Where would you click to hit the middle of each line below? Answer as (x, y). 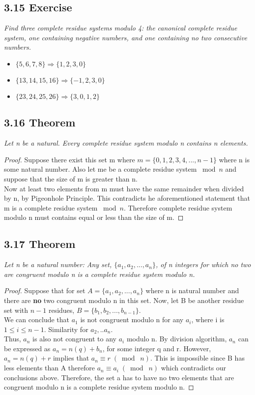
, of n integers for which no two (203, 264)
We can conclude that (37, 319)
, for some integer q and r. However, (157, 348)
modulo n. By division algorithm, (177, 339)
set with (16, 310)
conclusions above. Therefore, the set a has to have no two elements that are (119, 377)
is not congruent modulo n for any (132, 319)
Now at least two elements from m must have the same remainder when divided (124, 188)
